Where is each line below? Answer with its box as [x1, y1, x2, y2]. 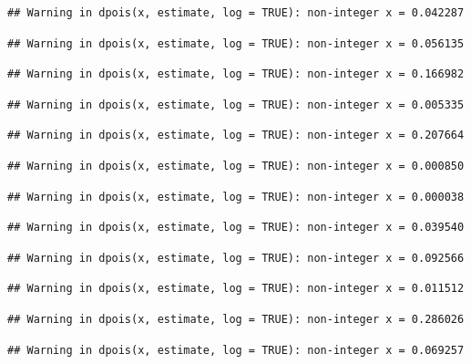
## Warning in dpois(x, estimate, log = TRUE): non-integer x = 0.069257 [7, 343, 465, 357]
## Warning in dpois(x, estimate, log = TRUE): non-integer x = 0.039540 [7, 221, 465, 234]
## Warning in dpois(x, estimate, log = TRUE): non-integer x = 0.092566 [7, 251, 465, 265]
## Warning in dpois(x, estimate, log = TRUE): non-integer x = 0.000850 [7, 159, 465, 172]
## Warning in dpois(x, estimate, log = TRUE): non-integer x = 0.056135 [7, 36, 465, 50]
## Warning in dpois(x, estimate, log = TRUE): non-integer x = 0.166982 [7, 68, 465, 81]
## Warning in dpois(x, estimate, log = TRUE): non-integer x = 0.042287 [7, 6, 465, 19]
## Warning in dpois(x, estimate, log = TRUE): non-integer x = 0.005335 [7, 98, 465, 111]
